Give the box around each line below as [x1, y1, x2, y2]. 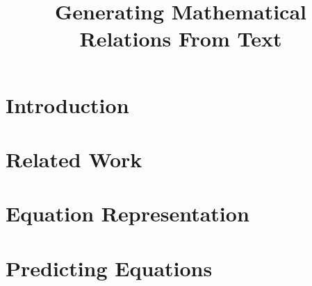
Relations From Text [79, 24, 282, 53]
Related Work [6, 144, 142, 173]
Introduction [6, 90, 129, 119]
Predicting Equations [6, 253, 213, 282]
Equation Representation [6, 199, 249, 228]
